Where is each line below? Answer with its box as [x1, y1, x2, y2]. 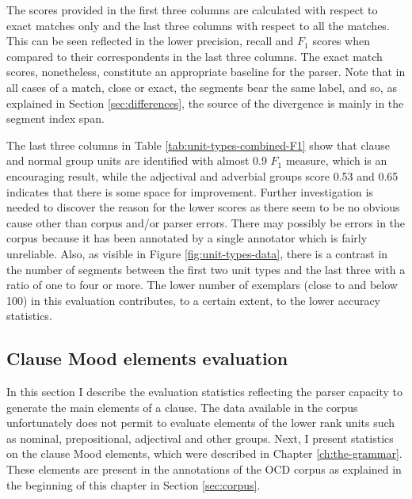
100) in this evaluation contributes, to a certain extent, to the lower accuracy [6, 291, 381, 308]
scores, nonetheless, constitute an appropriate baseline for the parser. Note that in [6, 63, 406, 80]
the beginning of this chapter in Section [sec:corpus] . [6, 476, 261, 493]
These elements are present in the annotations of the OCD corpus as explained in [6, 461, 402, 478]
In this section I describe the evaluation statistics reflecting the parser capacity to [6, 383, 402, 400]
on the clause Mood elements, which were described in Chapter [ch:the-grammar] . [6, 445, 402, 462]
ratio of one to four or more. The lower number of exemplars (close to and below [6, 276, 398, 293]
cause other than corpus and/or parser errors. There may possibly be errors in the [6, 214, 406, 230]
